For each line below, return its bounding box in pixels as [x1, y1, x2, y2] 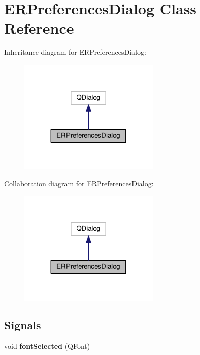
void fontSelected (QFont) [4, 340, 90, 351]
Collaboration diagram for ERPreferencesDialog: [4, 178, 154, 189]
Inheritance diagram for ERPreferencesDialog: [4, 47, 146, 57]
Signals [4, 317, 41, 332]
